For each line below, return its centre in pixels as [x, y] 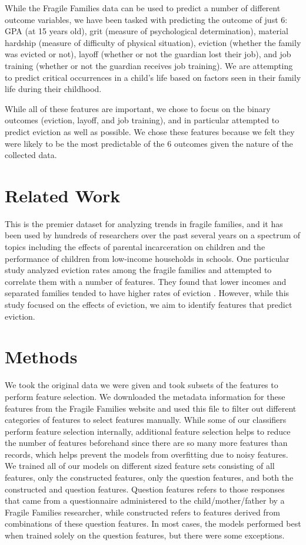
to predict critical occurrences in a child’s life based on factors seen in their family [153, 77]
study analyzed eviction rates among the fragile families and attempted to [138, 270]
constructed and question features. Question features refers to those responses [145, 489]
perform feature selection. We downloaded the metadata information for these [145, 396]
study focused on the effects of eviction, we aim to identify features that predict [149, 304]
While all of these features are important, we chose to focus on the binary [138, 108]
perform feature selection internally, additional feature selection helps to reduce [148, 431]
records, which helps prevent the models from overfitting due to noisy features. [147, 454]
